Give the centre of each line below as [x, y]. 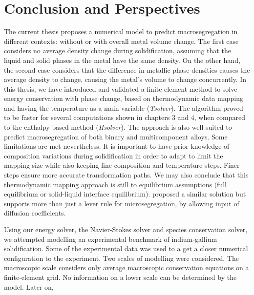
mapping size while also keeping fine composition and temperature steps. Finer [122, 165]
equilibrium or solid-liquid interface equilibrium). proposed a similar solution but [125, 194]
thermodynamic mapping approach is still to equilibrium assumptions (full [115, 184]
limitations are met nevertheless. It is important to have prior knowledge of [117, 146]
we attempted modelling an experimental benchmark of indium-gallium [111, 239]
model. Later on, [29, 286]
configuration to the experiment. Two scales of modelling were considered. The [122, 258]
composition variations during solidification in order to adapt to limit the [114, 155]
